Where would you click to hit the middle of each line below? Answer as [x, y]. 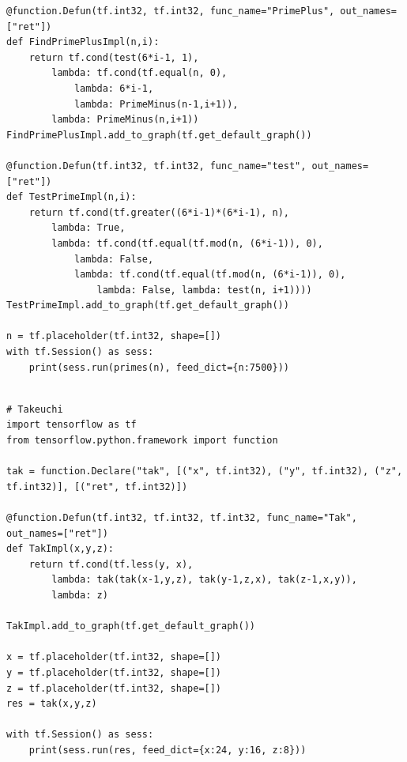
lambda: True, [89, 228]
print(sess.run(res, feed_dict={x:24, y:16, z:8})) [168, 750]
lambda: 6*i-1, [114, 88]
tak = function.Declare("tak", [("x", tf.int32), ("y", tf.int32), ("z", [205, 472]
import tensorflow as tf [72, 425]
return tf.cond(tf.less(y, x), [111, 564]
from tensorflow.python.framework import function [142, 441]
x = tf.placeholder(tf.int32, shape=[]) [114, 657]
